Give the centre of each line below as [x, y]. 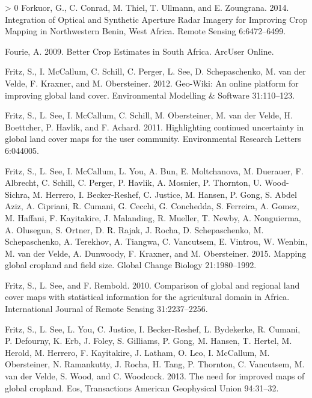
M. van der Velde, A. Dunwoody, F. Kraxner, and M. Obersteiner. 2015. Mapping [156, 253]
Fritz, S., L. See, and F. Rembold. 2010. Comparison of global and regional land [152, 285]
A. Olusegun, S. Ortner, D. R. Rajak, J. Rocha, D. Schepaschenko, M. [134, 229]
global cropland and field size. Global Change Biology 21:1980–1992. [131, 265]
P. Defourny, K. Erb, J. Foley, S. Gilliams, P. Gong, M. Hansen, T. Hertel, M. [148, 341]
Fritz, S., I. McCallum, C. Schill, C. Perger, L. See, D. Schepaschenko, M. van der [155, 71]
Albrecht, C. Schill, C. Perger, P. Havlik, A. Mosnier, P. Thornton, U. [133, 182]
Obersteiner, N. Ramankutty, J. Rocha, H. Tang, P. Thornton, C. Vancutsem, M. [155, 364]
